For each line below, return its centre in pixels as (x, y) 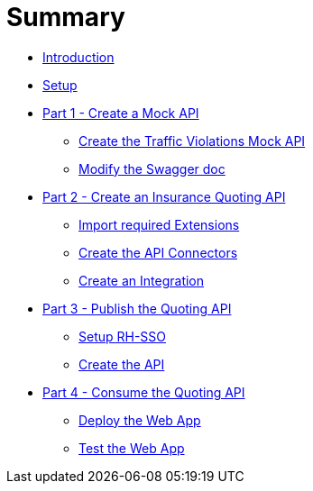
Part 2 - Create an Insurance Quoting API (164, 196)
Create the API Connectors (158, 252)
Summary (66, 17)
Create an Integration (142, 280)
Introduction (78, 57)
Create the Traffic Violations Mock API (192, 141)
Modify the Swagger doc (152, 168)
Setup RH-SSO (123, 336)
